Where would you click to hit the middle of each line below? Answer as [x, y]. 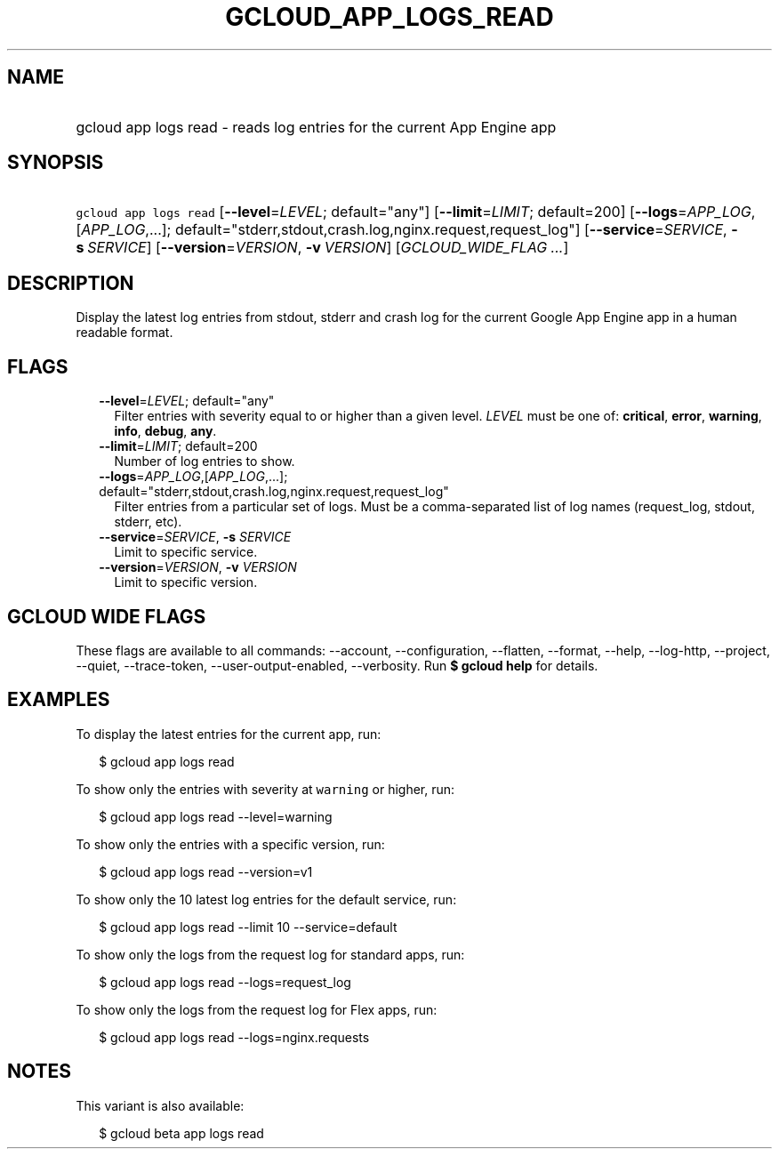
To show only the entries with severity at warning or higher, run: [265, 789]
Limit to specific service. [186, 552]
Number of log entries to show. [205, 462]
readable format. [124, 333]
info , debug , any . [165, 431]
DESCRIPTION [71, 283]
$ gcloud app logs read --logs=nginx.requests [234, 1037]
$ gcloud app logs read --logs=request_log [225, 982]
